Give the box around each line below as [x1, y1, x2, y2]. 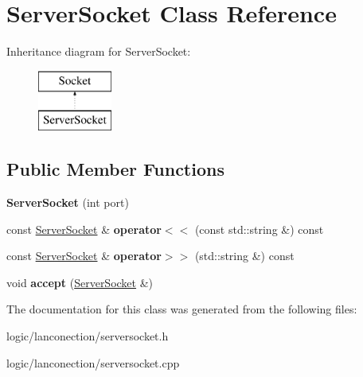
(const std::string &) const [194, 220, 324, 237]
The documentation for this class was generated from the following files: [6, 301, 357, 317]
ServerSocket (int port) [6, 194, 129, 211]
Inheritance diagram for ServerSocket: [6, 43, 191, 60]
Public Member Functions [6, 157, 224, 181]
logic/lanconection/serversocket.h [6, 328, 169, 344]
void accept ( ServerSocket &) [6, 274, 154, 290]
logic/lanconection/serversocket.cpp [6, 354, 180, 371]
